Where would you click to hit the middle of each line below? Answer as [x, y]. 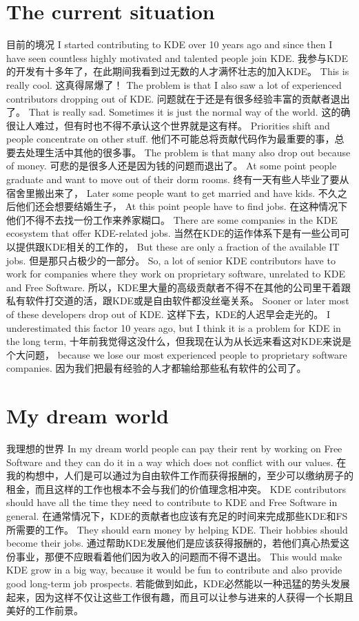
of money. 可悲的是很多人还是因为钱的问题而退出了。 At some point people [172, 166]
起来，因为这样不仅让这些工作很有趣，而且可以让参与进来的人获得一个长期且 [180, 597]
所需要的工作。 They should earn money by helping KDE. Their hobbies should [177, 529]
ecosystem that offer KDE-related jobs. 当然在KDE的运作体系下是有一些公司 [173, 233]
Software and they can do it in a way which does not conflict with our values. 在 [176, 462]
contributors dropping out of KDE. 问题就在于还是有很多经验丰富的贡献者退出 [178, 98]
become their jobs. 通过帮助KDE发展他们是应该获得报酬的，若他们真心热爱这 [178, 543]
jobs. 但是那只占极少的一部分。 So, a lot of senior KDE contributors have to [171, 260]
